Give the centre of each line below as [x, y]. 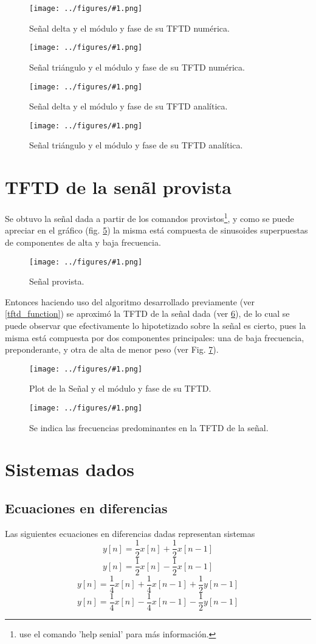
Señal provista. [57, 281]
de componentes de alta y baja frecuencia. [83, 242]
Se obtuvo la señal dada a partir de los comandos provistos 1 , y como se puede [149, 217]
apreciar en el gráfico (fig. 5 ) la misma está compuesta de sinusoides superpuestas [156, 230]
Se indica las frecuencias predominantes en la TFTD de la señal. [149, 427]
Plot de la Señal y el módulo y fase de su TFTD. [120, 388]
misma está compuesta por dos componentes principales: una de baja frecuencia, [155, 337]
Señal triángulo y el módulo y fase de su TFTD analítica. [136, 145]
